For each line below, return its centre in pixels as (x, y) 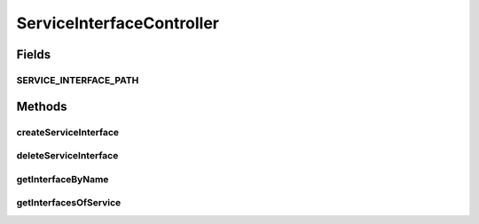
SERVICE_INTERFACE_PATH (78, 80)
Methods (42, 106)
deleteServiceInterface (67, 156)
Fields (34, 54)
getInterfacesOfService (69, 203)
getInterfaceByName (63, 179)
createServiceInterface (68, 132)
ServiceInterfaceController (118, 23)
